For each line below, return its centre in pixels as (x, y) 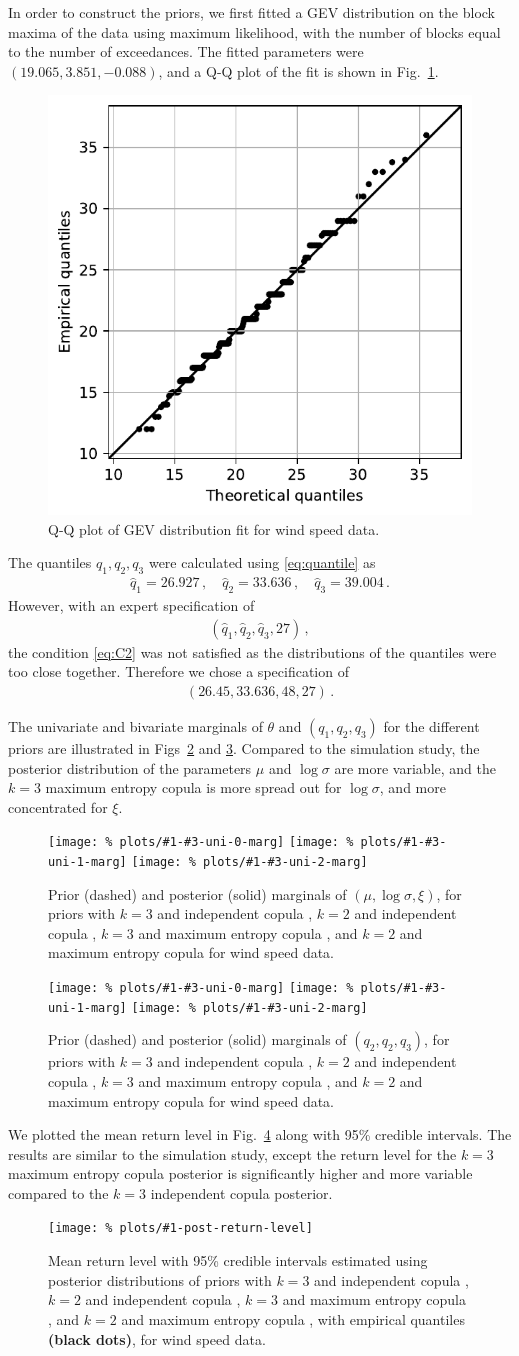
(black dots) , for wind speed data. (157, 1338)
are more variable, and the (415, 767)
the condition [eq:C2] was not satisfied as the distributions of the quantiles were (252, 651)
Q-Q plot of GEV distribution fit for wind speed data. (214, 528)
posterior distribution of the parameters (130, 767)
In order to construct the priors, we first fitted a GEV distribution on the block (252, 12)
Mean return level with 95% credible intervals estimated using (238, 1260)
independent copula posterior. (241, 1192)
